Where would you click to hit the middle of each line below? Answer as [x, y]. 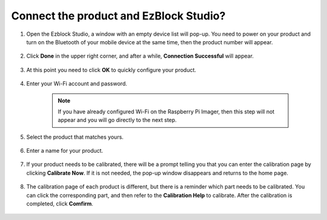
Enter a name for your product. [65, 151]
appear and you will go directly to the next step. [117, 120]
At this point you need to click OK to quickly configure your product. [111, 70]
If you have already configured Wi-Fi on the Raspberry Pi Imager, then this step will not [166, 112]
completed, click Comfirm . [60, 204]
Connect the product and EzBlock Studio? [118, 16]
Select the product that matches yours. [75, 137]
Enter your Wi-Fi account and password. [77, 84]
